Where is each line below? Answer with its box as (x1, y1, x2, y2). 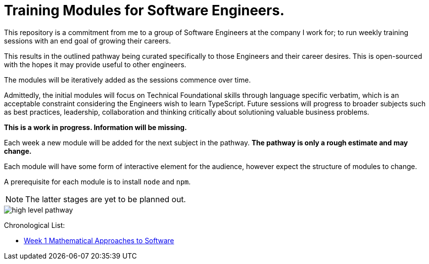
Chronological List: (4, 220, 65, 229)
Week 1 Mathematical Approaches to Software (24, 236, 174, 245)
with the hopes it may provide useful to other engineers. (4, 60, 187, 69)
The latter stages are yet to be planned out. (25, 194, 186, 204)
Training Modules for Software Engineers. (4, 2, 285, 19)
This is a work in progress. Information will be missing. (4, 123, 187, 132)
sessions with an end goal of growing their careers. (4, 36, 171, 45)
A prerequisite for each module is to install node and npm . (4, 177, 191, 186)
